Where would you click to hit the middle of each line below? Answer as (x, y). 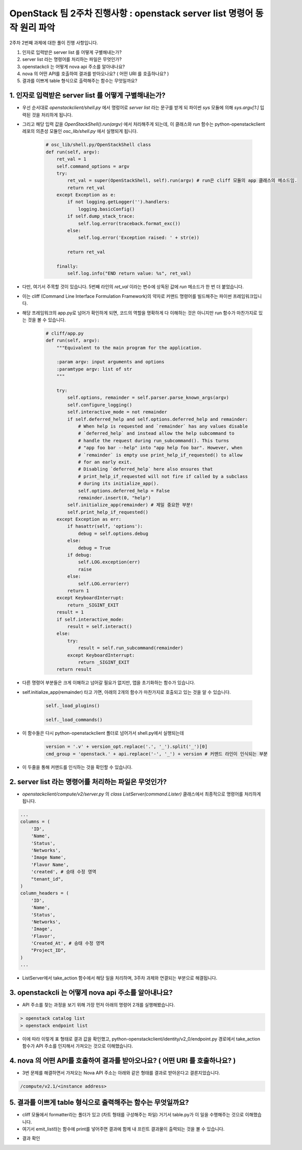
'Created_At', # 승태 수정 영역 (68, 943)
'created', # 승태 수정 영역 (64, 872)
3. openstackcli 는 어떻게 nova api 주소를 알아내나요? (91, 993)
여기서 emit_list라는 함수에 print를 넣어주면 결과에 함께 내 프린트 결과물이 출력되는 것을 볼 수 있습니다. (123, 1129)
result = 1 (70, 612)
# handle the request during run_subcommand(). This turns (154, 440)
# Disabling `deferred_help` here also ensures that (145, 469)
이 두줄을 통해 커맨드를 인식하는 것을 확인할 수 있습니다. (77, 767)
